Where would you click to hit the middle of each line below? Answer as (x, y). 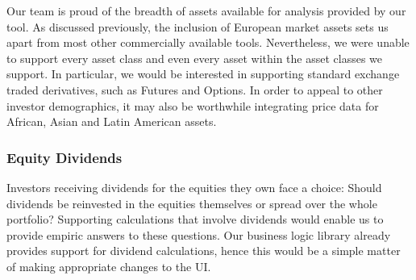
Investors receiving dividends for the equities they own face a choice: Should (194, 187)
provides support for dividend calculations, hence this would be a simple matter (204, 251)
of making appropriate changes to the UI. (109, 266)
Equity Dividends (64, 157)
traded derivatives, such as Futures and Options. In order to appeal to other (195, 89)
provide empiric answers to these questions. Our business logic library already (199, 234)
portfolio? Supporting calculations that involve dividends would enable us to (195, 219)
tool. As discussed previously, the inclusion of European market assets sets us (198, 26)
